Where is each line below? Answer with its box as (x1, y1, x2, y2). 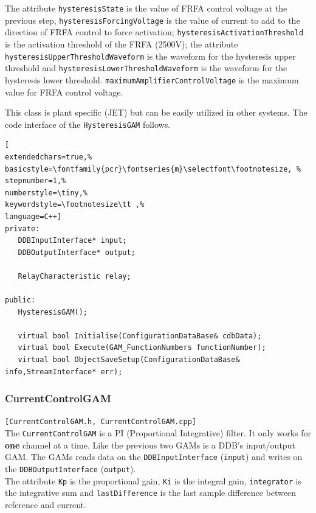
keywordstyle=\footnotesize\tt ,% (5, 200, 145, 209)
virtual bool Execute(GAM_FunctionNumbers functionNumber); (18, 343, 266, 352)
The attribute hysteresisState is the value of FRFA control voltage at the (5, 2, 287, 14)
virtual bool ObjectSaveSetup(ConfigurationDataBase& (18, 355, 240, 365)
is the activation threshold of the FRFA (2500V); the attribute (5, 37, 238, 50)
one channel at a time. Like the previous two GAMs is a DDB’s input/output (5, 438, 295, 451)
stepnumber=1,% (5, 176, 66, 186)
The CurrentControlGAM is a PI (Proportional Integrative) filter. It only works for (5, 427, 312, 439)
